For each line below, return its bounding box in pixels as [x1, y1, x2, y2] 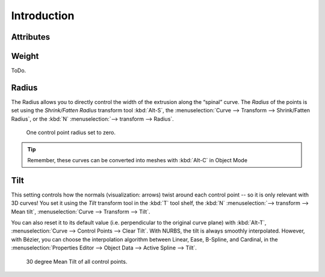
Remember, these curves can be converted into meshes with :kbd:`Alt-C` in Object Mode [27, 156, 248, 163]
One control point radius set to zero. [26, 129, 116, 136]
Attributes [11, 32, 51, 42]
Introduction [11, 9, 75, 22]
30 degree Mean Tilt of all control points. [26, 258, 128, 265]
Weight [11, 51, 39, 61]
